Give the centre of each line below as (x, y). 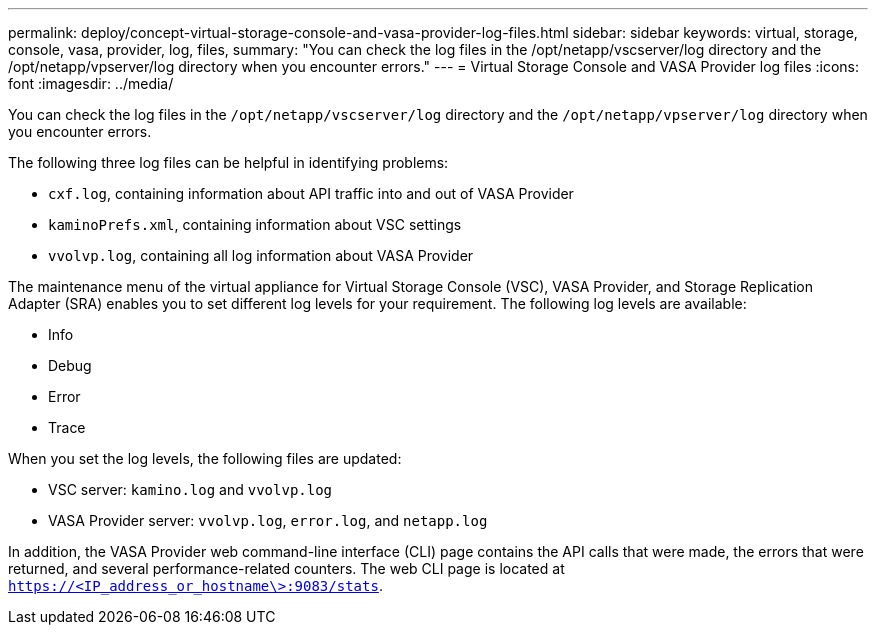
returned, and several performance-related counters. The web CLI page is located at (286, 568)
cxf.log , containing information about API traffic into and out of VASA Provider (311, 193)
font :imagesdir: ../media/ (91, 83)
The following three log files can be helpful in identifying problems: (228, 162)
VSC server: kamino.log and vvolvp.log (190, 489)
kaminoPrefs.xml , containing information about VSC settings (255, 224)
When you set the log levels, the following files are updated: (205, 458)
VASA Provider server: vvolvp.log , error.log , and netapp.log (268, 520)
